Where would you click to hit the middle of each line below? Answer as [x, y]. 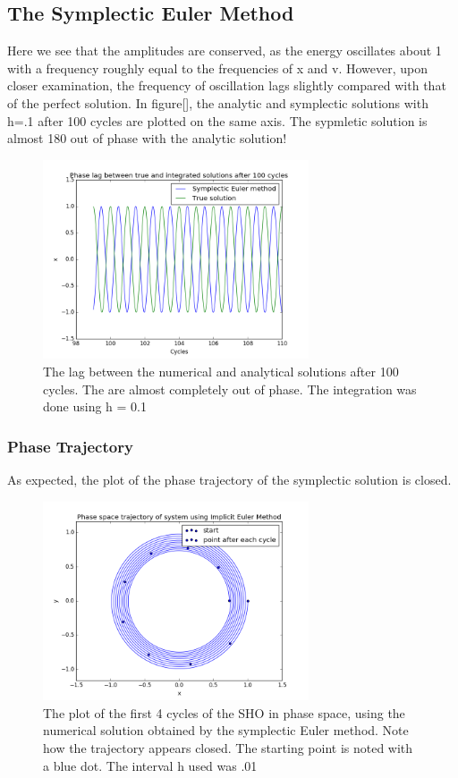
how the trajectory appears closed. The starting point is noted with [228, 747]
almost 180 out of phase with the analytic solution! [147, 138]
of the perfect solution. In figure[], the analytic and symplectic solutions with [218, 102]
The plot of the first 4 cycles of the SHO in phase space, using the [224, 712]
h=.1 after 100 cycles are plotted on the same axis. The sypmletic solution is [217, 120]
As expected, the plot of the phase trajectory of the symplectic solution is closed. [229, 479]
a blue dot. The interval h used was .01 [150, 765]
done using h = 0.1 [95, 406]
